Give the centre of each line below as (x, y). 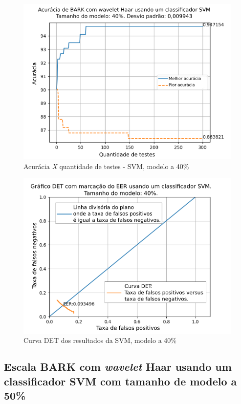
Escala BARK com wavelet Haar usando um (118, 367)
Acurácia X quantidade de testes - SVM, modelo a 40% (106, 166)
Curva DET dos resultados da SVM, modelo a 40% (100, 340)
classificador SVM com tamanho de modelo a (120, 381)
